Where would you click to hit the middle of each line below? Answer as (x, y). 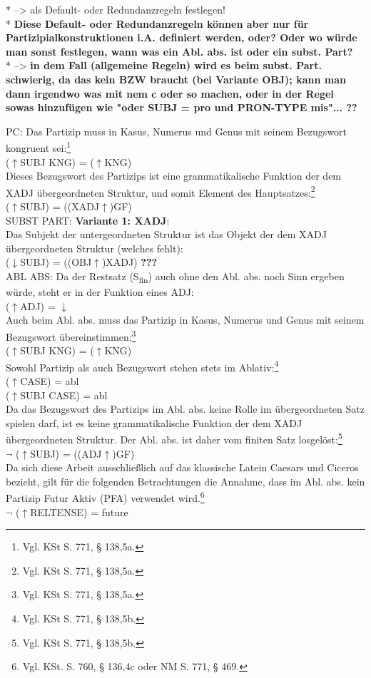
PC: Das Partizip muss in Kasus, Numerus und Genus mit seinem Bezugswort (177, 131)
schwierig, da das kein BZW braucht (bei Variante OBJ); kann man (176, 79)
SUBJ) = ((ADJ (66, 453)
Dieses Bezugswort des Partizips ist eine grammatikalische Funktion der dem (174, 176)
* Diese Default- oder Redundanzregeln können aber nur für (157, 23)
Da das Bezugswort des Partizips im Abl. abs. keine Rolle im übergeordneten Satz (185, 409)
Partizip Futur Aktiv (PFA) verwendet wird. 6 (105, 497)
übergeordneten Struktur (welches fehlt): (95, 248)
